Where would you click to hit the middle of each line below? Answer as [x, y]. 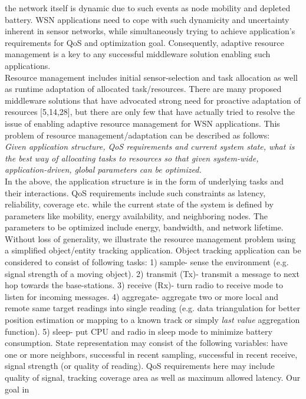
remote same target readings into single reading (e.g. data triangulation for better [153, 308]
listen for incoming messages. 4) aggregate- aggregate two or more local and [142, 296]
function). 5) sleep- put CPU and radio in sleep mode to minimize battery [139, 331]
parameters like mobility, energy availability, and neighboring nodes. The [136, 215]
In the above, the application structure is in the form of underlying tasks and [144, 181]
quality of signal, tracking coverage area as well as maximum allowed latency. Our [153, 377]
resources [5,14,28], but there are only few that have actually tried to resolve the [150, 112]
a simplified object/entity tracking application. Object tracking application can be [153, 250]
